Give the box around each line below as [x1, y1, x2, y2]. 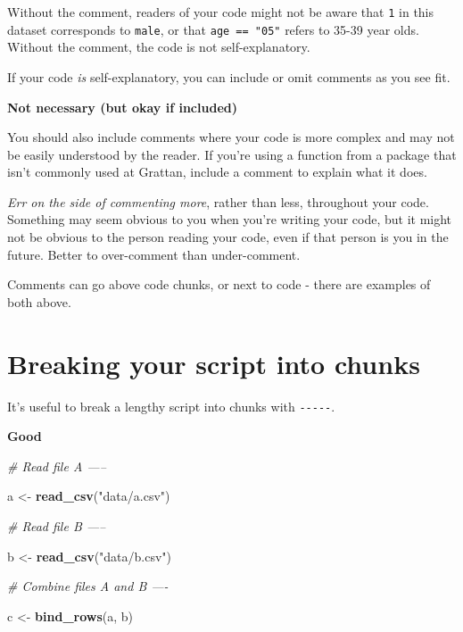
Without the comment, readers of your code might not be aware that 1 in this [7, 3, 434, 21]
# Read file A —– [7, 456, 106, 475]
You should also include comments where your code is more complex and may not [7, 128, 455, 146]
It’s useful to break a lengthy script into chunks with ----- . [7, 396, 335, 415]
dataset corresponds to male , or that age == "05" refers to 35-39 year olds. [7, 20, 419, 38]
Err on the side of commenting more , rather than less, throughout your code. [7, 192, 429, 211]
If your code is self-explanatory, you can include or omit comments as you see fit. [7, 67, 451, 86]
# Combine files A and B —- [7, 577, 169, 595]
